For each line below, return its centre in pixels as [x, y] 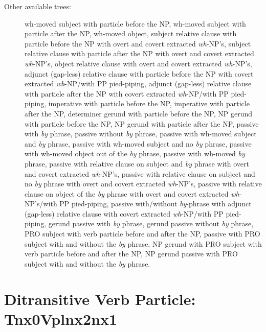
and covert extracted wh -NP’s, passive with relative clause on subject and [140, 173]
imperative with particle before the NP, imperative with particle [149, 103]
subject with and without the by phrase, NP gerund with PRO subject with [143, 243]
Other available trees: [38, 6]
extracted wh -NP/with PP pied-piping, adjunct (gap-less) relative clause [138, 84]
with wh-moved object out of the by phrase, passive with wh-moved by [135, 153]
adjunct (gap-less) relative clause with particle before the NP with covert [139, 73]
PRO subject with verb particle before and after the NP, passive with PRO [142, 234]
